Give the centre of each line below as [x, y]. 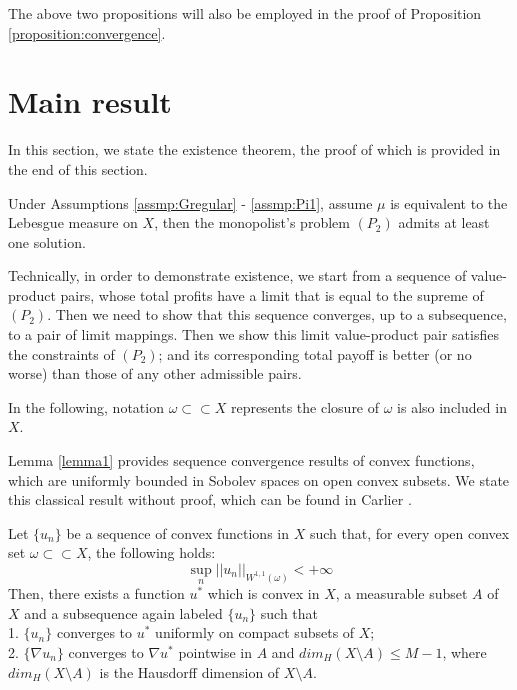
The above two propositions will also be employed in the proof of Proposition [245, 13]
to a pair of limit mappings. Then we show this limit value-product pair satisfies [253, 334]
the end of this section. [78, 168]
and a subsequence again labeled [123, 612]
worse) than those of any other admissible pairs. [155, 373]
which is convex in [263, 593]
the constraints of [61, 353]
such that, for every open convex [409, 532]
